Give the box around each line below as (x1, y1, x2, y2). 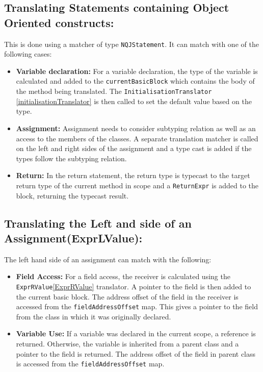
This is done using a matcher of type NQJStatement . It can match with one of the (4, 38, 259, 49)
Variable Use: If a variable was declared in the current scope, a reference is (16, 328, 256, 339)
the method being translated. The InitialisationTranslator (16, 86, 212, 96)
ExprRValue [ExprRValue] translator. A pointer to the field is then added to (16, 281, 251, 291)
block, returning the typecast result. (16, 190, 129, 201)
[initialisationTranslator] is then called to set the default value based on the (16, 95, 252, 106)
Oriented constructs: (4, 14, 114, 30)
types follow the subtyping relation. (16, 153, 127, 163)
